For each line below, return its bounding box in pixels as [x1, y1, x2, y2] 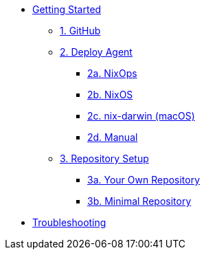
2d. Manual [87, 131, 138, 143]
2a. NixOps [87, 67, 137, 79]
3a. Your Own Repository [87, 174, 201, 186]
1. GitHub [60, 25, 101, 36]
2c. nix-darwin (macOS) [87, 110, 195, 122]
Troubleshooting [32, 217, 106, 228]
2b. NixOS [87, 89, 133, 100]
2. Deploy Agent [60, 46, 133, 58]
